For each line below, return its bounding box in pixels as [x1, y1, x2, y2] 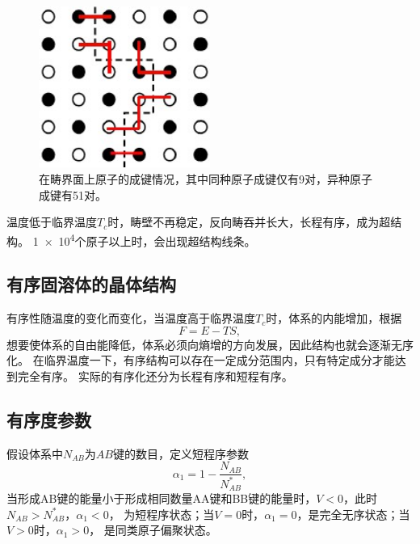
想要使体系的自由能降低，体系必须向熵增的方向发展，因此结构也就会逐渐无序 [6, 335, 414, 352]
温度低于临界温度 [6, 213, 97, 230]
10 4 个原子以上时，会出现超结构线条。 [58, 230, 256, 249]
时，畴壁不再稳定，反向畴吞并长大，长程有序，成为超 [107, 213, 391, 230]
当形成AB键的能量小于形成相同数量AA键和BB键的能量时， [6, 490, 317, 507]
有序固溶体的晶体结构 [6, 272, 176, 297]
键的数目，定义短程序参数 [112, 445, 249, 462]
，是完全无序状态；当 [296, 505, 410, 522]
